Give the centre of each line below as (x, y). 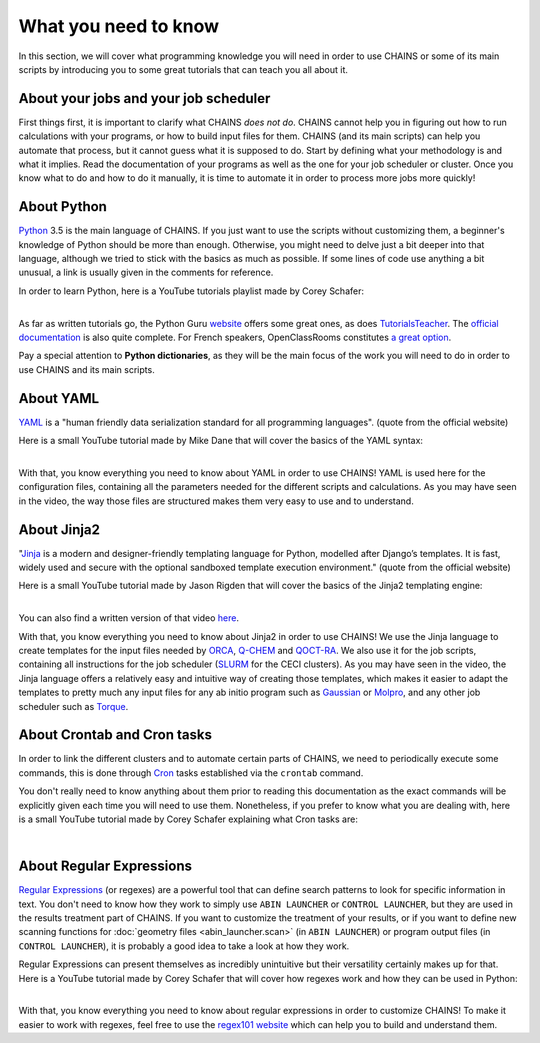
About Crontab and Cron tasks (115, 735)
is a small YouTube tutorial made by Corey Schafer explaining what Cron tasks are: (188, 819)
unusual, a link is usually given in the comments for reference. (146, 272)
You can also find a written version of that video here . (129, 618)
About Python (62, 206)
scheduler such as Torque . (73, 706)
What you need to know (119, 26)
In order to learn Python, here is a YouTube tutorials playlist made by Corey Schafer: (191, 291)
